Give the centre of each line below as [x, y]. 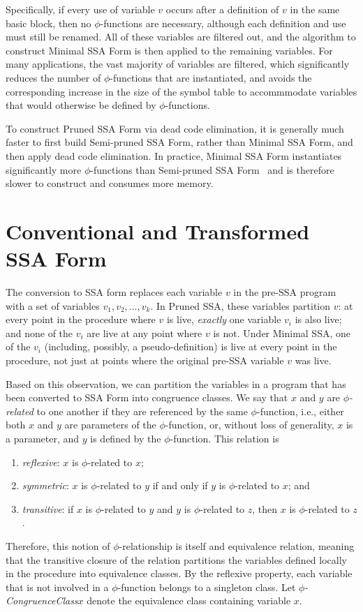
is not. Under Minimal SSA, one [282, 333]
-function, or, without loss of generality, [250, 425]
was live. [313, 360]
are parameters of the [110, 425]
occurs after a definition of [222, 9]
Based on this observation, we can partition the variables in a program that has [176, 383]
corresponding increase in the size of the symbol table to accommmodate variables [181, 91]
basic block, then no [49, 23]
